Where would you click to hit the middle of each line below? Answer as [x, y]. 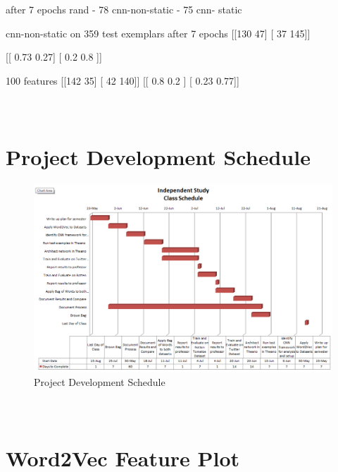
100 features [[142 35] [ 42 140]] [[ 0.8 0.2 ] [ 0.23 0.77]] [123, 80]
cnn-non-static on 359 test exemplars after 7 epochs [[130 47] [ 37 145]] [158, 33]
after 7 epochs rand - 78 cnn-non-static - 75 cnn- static [124, 9]
